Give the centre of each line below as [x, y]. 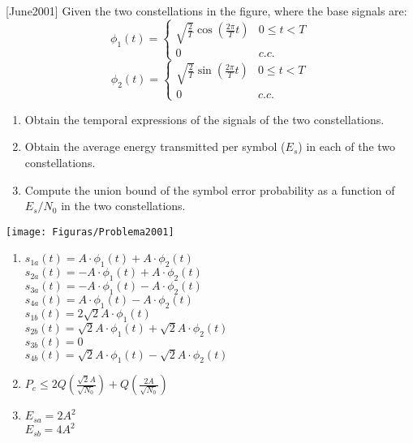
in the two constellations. [123, 206]
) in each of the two [347, 146]
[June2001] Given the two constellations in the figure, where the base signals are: [206, 11]
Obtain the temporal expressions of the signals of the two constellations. [204, 119]
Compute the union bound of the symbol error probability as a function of [210, 189]
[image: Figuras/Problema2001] [90, 232]
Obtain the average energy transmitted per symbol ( [155, 146]
